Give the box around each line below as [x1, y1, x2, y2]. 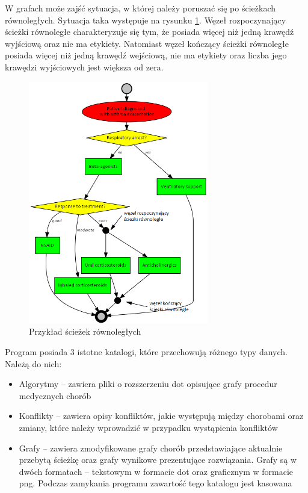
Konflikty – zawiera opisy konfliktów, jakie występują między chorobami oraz [19, 409, 304, 422]
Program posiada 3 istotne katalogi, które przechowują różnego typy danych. [5, 345, 288, 358]
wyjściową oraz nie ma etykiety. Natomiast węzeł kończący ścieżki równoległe [5, 37, 289, 49]
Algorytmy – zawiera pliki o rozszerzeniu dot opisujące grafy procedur [19, 377, 277, 390]
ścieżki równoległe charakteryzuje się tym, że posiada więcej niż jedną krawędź [5, 25, 294, 38]
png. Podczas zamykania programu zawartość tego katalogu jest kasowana [19, 477, 292, 489]
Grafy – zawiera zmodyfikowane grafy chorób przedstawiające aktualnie [19, 441, 283, 454]
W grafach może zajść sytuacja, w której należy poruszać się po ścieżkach [5, 2, 276, 14]
